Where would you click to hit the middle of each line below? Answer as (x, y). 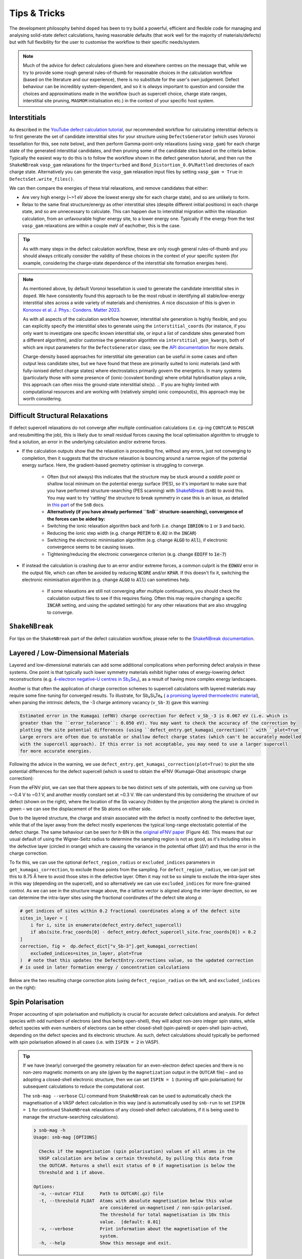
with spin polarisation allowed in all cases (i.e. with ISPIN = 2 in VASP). (84, 1042)
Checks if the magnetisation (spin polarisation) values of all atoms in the (137, 1151)
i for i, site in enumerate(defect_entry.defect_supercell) (106, 925)
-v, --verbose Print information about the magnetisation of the (133, 1229)
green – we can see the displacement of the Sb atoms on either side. (81, 809)
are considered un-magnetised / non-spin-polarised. (166, 1208)
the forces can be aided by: (76, 519)
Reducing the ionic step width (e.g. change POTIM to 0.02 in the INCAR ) (122, 533)
